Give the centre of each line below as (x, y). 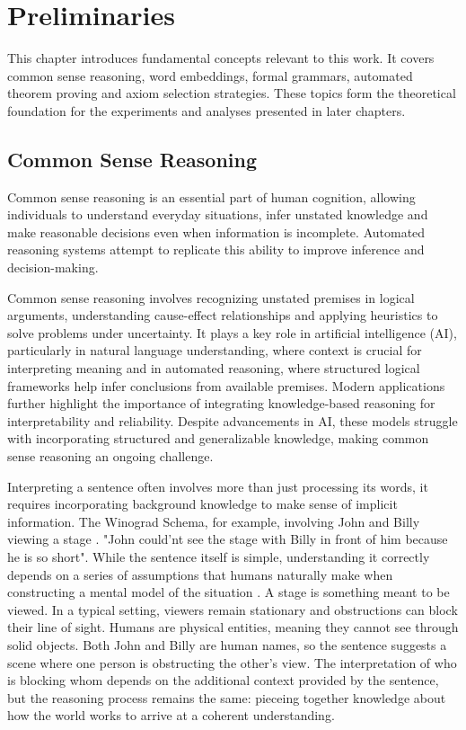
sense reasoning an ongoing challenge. (110, 456)
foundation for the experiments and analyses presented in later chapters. (207, 110)
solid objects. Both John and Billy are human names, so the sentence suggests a (227, 644)
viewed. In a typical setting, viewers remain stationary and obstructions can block (233, 609)
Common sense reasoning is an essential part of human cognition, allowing (211, 196)
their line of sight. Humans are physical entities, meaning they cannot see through (233, 627)
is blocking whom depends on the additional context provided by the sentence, (223, 680)
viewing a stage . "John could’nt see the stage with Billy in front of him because (228, 539)
